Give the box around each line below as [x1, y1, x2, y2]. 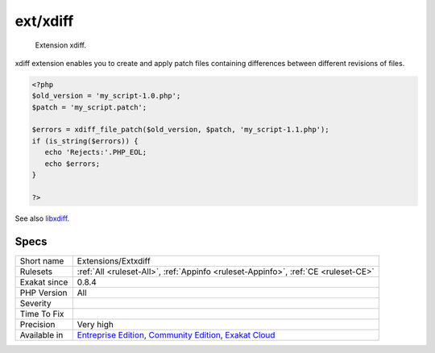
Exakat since [19, 276, 68, 288]
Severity [19, 297, 52, 309]
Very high [77, 318, 114, 330]
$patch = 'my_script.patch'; [31, 102, 147, 112]
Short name [19, 255, 64, 266]
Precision [19, 318, 56, 330]
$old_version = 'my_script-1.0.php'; [31, 91, 181, 101]
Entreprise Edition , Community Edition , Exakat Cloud [77, 329, 275, 340]
